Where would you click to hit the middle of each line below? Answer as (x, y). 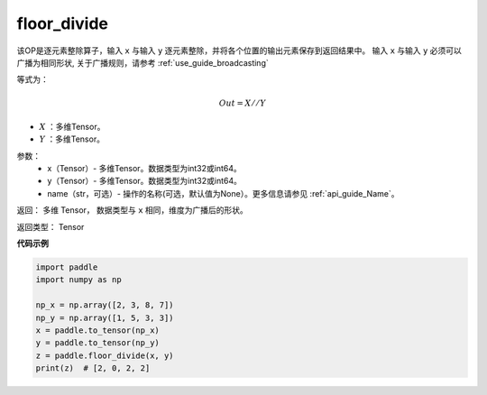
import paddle (67, 267)
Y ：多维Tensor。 (72, 139)
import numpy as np (78, 280)
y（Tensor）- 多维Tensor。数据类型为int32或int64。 (145, 181)
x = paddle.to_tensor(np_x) (97, 330)
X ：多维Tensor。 (72, 126)
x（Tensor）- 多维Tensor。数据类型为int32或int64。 (145, 169)
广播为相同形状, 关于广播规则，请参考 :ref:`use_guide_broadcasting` (143, 62)
